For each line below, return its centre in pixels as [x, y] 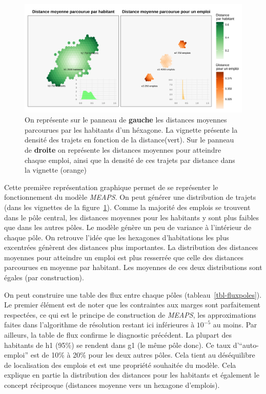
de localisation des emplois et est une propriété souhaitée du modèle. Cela [120, 365]
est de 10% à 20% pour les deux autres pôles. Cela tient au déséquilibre [143, 355]
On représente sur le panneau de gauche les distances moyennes [126, 120]
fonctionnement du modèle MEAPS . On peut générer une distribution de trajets [130, 197]
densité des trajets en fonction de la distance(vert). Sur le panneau [129, 140]
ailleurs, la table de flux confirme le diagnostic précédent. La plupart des [118, 335]
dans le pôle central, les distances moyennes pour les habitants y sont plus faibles [132, 217]
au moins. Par [235, 325]
